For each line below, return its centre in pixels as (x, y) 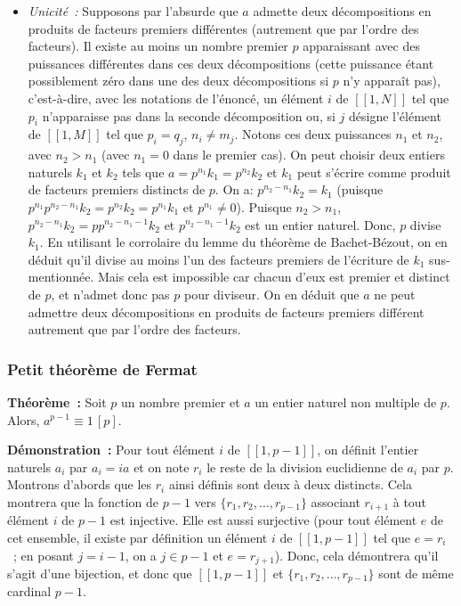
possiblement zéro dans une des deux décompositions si (178, 81)
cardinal (29, 591)
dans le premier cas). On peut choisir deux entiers (309, 155)
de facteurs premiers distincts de (117, 189)
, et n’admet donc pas (110, 294)
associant (336, 501)
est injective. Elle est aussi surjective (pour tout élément (263, 520)
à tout (410, 501)
